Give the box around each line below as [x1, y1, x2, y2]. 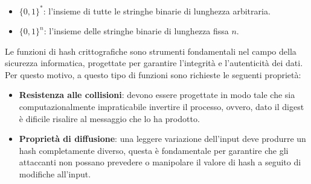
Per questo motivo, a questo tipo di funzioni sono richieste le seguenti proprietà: [5, 68, 301, 81]
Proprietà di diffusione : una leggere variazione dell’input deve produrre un [19, 132, 306, 145]
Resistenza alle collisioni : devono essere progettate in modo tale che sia [19, 88, 295, 101]
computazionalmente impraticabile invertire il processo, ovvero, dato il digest [19, 100, 304, 113]
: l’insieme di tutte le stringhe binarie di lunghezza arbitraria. [43, 4, 271, 17]
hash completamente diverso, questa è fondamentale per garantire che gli [19, 144, 289, 156]
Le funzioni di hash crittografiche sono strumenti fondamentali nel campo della [5, 44, 297, 57]
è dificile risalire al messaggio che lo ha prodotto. [19, 112, 200, 124]
